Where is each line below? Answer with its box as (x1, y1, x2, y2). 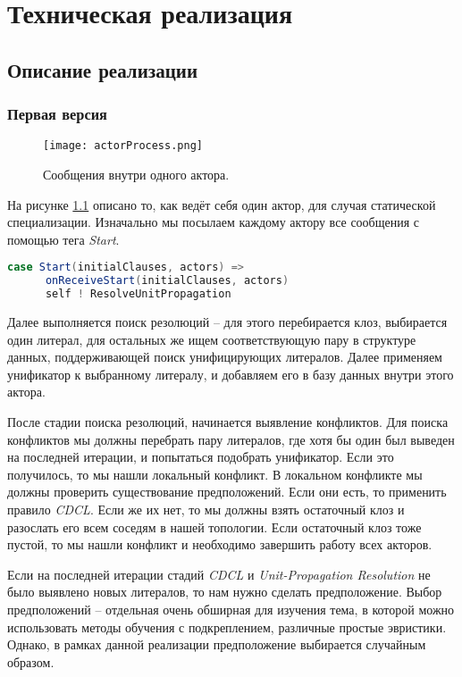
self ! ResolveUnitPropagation (45, 288, 231, 301)
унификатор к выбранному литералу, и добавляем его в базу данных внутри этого (7, 364, 454, 383)
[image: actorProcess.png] (43, 139, 203, 153)
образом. (7, 652, 55, 671)
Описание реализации (7, 55, 197, 83)
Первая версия (7, 103, 107, 125)
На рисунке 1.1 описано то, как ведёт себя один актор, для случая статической (7, 195, 436, 213)
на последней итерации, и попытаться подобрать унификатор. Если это (7, 447, 394, 466)
